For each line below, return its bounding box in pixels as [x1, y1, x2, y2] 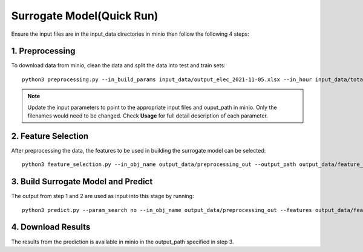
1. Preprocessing [11, 46, 76, 56]
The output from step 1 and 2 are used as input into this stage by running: [11, 193, 194, 200]
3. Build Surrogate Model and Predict [11, 176, 153, 187]
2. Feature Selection [11, 131, 89, 141]
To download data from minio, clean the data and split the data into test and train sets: [11, 62, 226, 69]
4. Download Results [11, 222, 91, 233]
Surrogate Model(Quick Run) [11, 9, 159, 22]
